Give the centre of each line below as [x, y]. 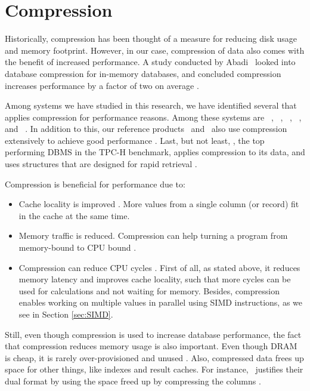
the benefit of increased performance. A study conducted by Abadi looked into [150, 62]
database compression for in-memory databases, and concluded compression [143, 73]
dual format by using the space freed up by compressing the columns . [133, 381]
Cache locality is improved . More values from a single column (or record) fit [159, 204]
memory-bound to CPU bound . [77, 247]
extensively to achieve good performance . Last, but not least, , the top [135, 140]
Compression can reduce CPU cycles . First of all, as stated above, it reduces [159, 267]
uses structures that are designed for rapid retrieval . [101, 164]
